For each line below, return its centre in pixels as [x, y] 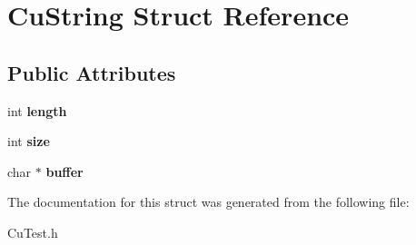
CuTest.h [33, 232]
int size [29, 141]
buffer [64, 171]
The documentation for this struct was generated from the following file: [208, 202]
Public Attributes [92, 72]
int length [37, 110]
